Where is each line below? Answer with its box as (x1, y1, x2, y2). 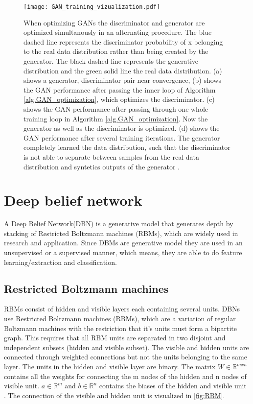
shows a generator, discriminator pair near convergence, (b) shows (23, 75, 221, 85)
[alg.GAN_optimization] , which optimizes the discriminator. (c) (23, 94, 215, 104)
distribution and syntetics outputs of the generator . (23, 161, 180, 171)
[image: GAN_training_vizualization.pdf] (23, 3, 161, 10)
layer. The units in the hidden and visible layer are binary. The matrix (4, 361, 216, 372)
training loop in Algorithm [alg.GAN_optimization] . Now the (23, 113, 208, 123)
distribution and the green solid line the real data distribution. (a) (23, 65, 222, 75)
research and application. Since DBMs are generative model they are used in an (4, 238, 243, 248)
